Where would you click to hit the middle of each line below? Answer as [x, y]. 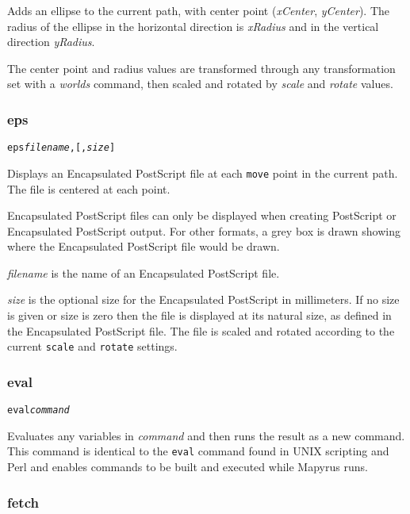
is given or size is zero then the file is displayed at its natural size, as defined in [199, 315]
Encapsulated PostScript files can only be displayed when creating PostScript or [202, 215]
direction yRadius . [51, 42]
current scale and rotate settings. [92, 346]
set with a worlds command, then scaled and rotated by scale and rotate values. [200, 84]
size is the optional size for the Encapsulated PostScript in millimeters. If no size [203, 299]
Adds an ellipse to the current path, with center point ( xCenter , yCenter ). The [199, 10]
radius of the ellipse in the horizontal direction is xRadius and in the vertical [193, 26]
